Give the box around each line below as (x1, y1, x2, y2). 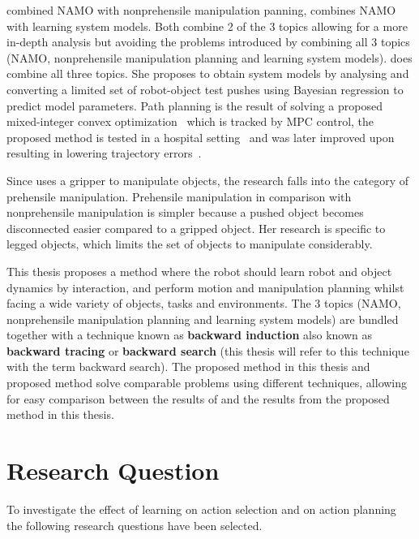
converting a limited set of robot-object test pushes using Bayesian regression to (6, 80, 404, 97)
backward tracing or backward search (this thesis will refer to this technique (6, 342, 409, 359)
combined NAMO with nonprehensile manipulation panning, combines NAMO (6, 2, 396, 18)
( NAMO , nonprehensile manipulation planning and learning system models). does (6, 49, 413, 66)
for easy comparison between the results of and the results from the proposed (6, 390, 390, 407)
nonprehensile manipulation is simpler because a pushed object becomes (6, 204, 364, 221)
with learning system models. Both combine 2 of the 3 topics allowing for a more (6, 17, 408, 34)
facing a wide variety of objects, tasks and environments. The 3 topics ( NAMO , (6, 295, 401, 312)
